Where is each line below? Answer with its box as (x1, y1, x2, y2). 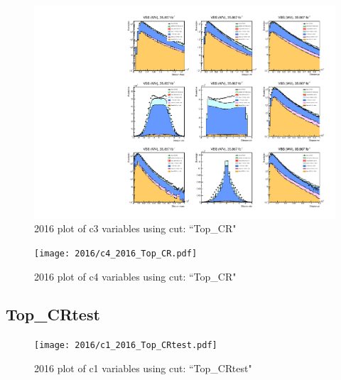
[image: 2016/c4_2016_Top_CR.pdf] (34, 248, 197, 259)
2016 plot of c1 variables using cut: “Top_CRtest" (34, 360, 252, 375)
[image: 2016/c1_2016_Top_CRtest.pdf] (34, 340, 217, 351)
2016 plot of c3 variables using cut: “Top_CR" (34, 221, 237, 236)
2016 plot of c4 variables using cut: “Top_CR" (34, 268, 237, 283)
